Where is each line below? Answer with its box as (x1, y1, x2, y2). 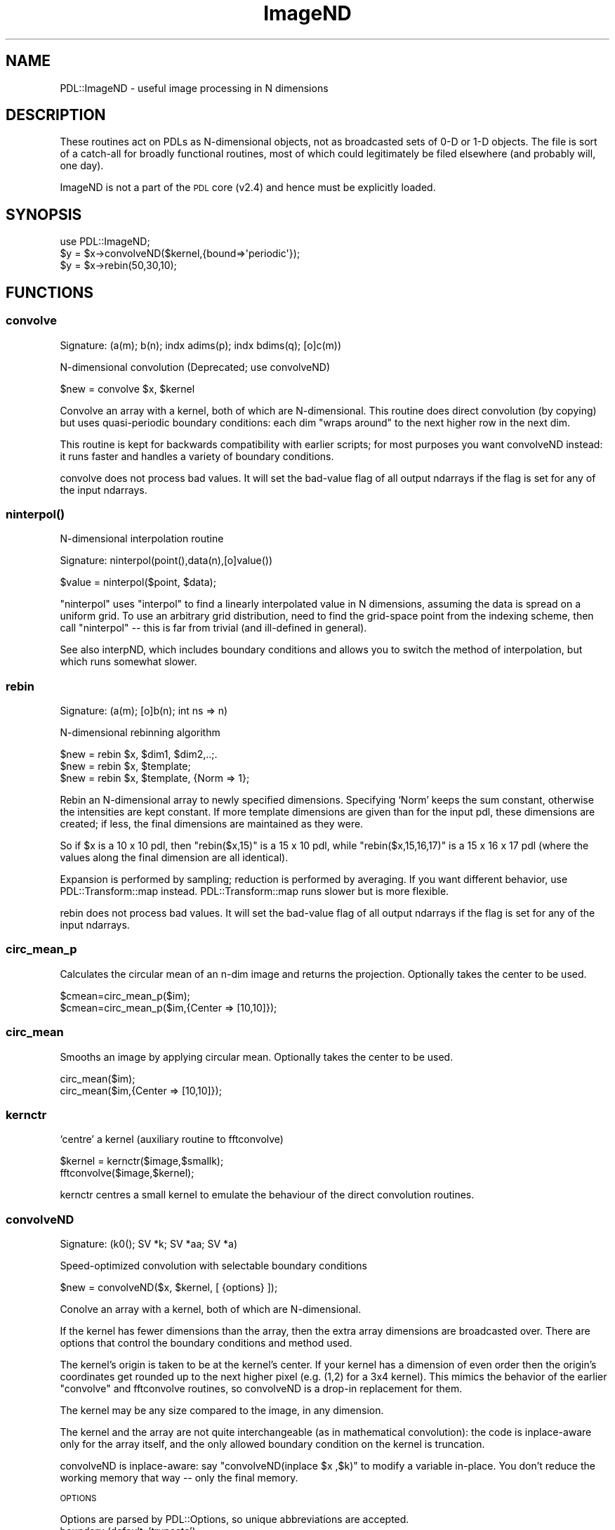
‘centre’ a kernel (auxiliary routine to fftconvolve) (60, 1133, 284, 1146)
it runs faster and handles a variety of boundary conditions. (60, 450, 334, 462)
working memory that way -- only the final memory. (60, 1472, 298, 1484)
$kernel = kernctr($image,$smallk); (60, 1155, 224, 1168)
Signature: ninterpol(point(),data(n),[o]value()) (60, 554, 273, 567)
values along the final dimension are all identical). (60, 851, 289, 863)
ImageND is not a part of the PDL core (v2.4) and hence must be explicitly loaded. (60, 181, 436, 194)
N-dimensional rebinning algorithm (60, 726, 220, 738)
